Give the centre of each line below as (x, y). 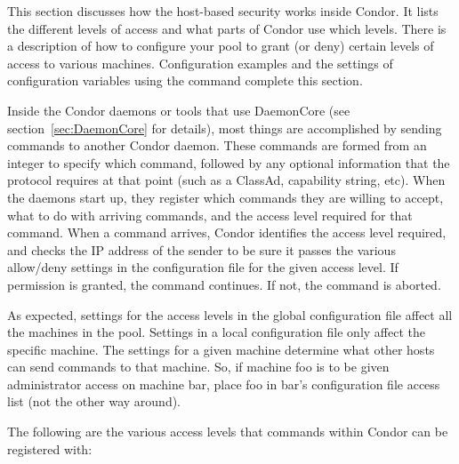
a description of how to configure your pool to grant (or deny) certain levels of (221, 46)
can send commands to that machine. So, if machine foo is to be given (198, 367)
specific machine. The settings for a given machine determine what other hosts (221, 349)
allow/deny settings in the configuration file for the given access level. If (203, 267)
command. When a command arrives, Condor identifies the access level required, (227, 232)
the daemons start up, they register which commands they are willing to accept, (225, 197)
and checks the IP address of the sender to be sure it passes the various (201, 249)
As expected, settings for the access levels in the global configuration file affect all (230, 314)
